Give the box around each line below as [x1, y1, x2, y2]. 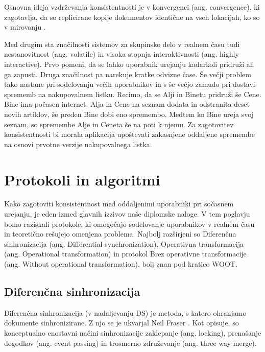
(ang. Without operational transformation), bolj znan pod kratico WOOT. [4, 259, 237, 269]
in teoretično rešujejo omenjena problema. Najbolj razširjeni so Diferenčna [4, 228, 236, 239]
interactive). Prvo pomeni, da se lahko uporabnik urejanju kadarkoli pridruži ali [4, 58, 254, 69]
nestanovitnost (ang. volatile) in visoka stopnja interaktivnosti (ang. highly [4, 49, 239, 59]
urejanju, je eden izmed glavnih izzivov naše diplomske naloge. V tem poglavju [4, 208, 250, 219]
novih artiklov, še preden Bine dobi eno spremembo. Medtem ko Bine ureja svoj [4, 108, 254, 119]
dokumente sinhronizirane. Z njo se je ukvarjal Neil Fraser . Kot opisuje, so [4, 317, 239, 328]
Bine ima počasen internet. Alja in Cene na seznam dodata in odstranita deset [4, 99, 250, 109]
